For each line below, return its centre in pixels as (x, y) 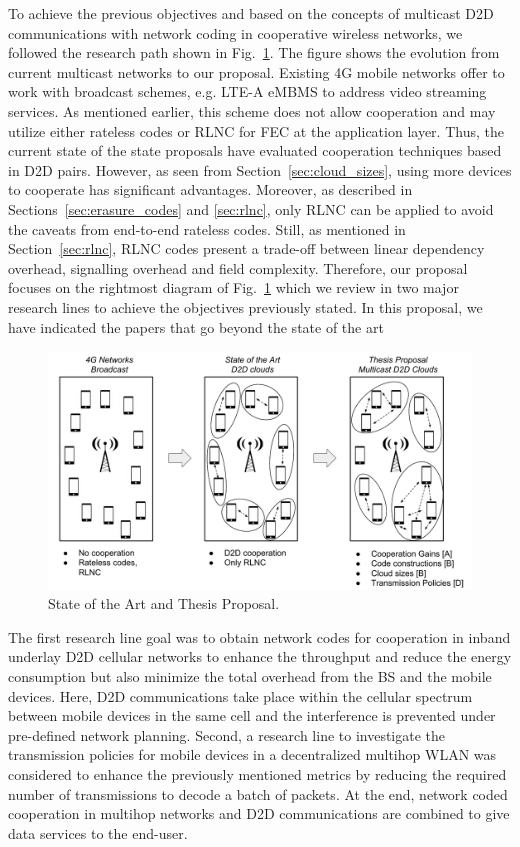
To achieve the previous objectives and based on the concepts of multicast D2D (251, 13)
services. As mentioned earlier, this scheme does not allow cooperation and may (252, 110)
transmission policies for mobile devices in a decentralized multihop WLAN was (252, 754)
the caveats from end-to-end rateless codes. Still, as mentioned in (207, 228)
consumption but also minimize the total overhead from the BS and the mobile (250, 675)
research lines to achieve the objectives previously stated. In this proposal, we (245, 306)
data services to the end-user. (98, 832)
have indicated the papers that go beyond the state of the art (196, 326)
